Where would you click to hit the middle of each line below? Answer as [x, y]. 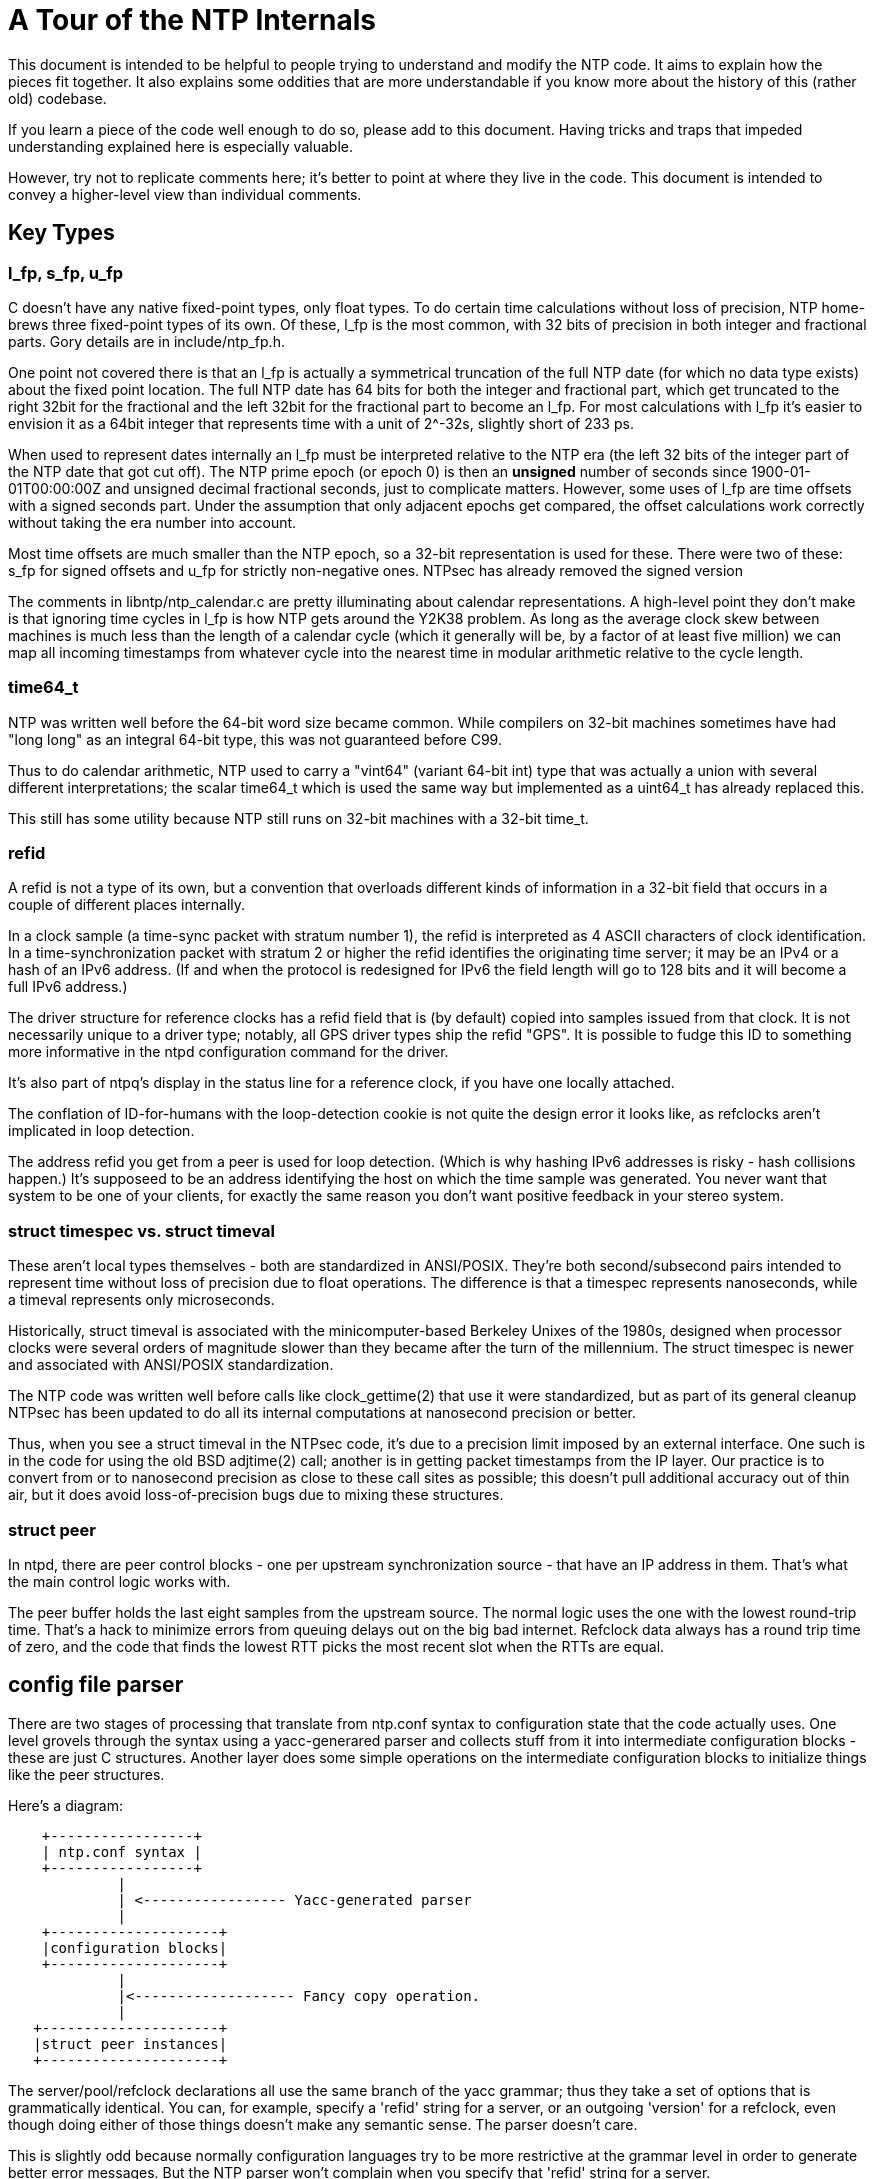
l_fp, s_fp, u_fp [66, 272]
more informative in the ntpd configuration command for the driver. [228, 1052]
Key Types [61, 233]
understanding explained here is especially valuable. [180, 146]
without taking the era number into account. [152, 522]
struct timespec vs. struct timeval [141, 1230]
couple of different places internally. [127, 905]
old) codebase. [57, 98]
